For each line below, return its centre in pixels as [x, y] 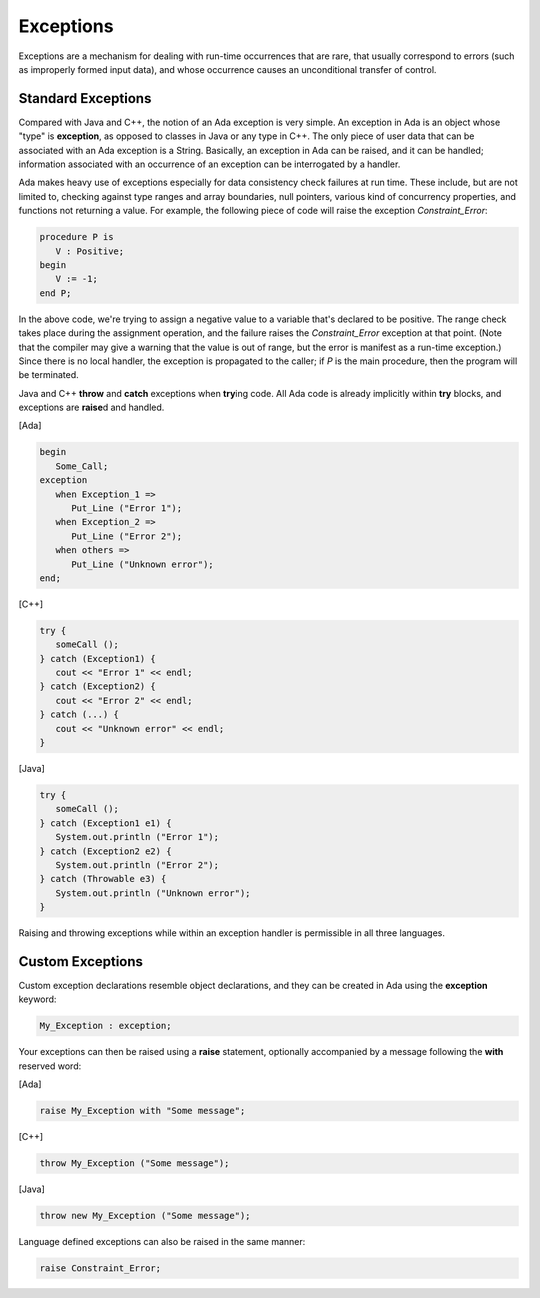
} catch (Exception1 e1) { [105, 823]
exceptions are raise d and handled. [91, 407]
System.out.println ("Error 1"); [137, 837]
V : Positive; [90, 251]
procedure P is [76, 237]
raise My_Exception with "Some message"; [142, 1111]
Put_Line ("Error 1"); [127, 508]
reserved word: [50, 1066]
